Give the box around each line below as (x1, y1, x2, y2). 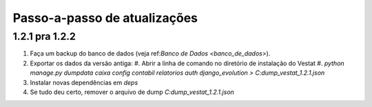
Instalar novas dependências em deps (30, 78, 138, 86)
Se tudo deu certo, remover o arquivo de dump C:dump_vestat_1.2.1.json (30, 88, 234, 96)
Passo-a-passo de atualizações (12, 10, 198, 25)
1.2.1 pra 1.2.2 (12, 30, 76, 43)
